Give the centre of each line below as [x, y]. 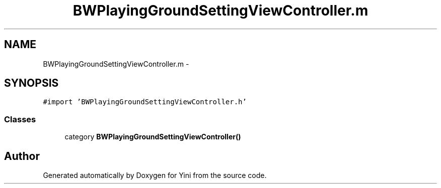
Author [22, 156]
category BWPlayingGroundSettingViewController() [153, 137]
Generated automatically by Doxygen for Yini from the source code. [155, 175]
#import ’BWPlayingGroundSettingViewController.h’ [145, 102]
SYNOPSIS [31, 83]
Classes [20, 119]
